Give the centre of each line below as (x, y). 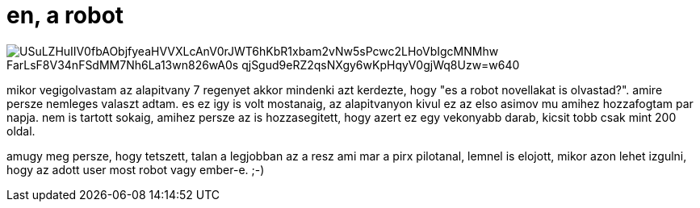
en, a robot (65, 15)
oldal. (21, 131)
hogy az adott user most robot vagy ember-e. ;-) (136, 169)
